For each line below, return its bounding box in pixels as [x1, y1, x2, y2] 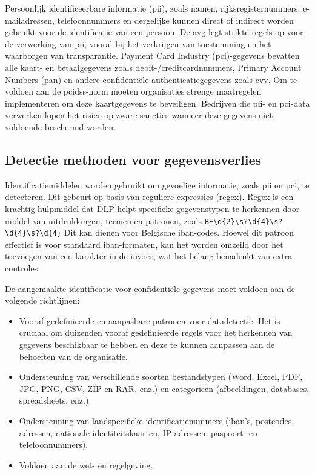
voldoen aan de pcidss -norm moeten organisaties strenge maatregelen [5, 85, 262, 98]
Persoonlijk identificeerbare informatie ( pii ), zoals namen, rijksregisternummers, [5, 2, 300, 14]
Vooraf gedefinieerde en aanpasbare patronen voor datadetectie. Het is [19, 314, 280, 327]
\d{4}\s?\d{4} [5, 229, 62, 238]
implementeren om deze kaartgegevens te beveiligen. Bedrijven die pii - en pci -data [5, 96, 310, 109]
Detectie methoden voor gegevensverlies [5, 150, 262, 168]
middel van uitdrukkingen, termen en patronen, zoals [5, 214, 202, 227]
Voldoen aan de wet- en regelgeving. [19, 458, 153, 471]
